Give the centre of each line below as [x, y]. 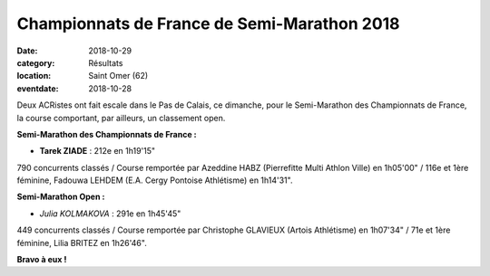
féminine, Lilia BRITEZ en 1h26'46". [82, 243]
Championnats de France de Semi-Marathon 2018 [208, 24]
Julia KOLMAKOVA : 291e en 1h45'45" [110, 214]
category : [36, 62]
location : [34, 76]
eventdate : [38, 88]
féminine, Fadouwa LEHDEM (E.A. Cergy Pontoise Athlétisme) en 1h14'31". [155, 180]
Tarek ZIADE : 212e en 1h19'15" [98, 151]
